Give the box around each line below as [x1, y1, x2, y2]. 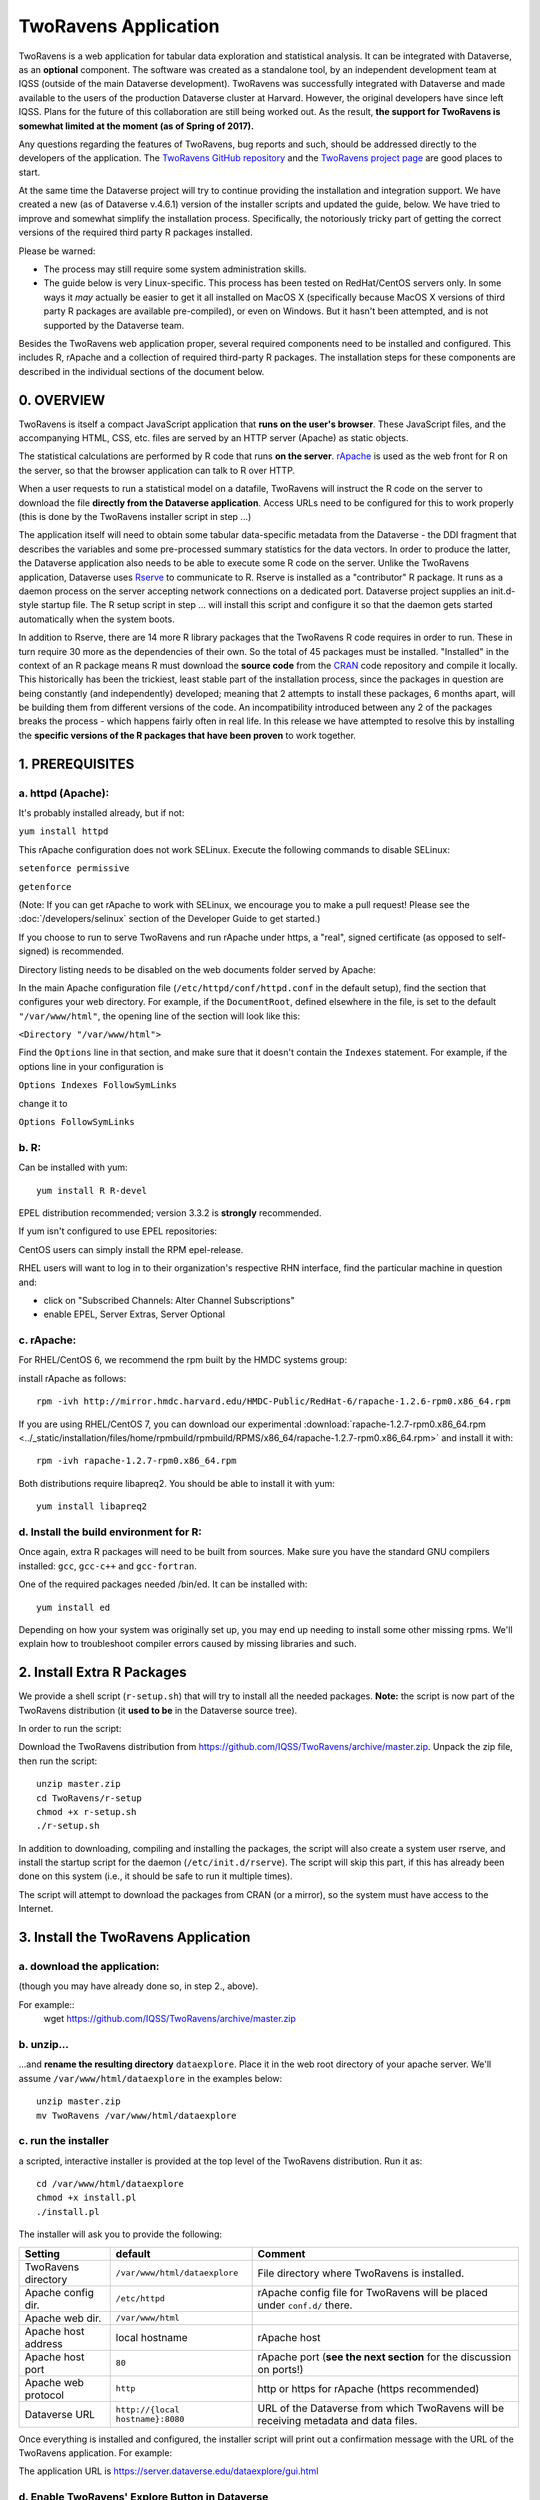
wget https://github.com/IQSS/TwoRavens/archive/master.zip [43, 2013, 297, 2025]
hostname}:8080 [115, 2413, 185, 2424]
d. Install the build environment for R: [18, 1525, 202, 1539]
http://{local [115, 2404, 180, 2415]
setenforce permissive [18, 863, 130, 874]
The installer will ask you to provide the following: [18, 2228, 222, 2240]
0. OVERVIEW [18, 391, 106, 409]
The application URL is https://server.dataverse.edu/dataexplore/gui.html [18, 2465, 319, 2477]
